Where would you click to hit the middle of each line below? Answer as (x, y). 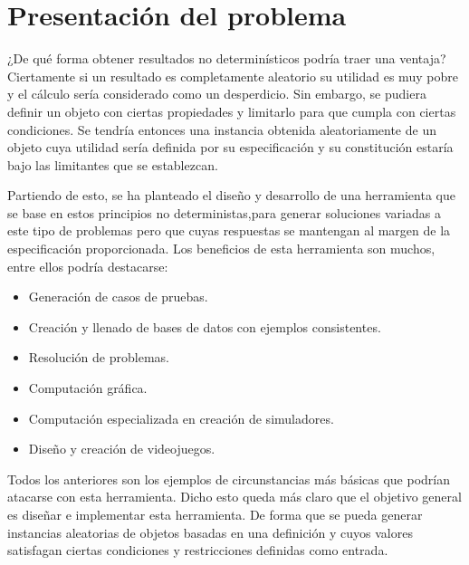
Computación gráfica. (88, 388)
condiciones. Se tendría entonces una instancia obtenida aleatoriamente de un (222, 129)
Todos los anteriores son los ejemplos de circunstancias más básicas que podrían (229, 479)
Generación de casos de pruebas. (118, 297)
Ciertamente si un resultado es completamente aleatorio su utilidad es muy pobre (233, 76)
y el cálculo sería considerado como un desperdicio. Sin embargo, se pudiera (217, 94)
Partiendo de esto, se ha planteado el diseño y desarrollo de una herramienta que (231, 195)
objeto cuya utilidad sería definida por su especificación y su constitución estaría (230, 147)
